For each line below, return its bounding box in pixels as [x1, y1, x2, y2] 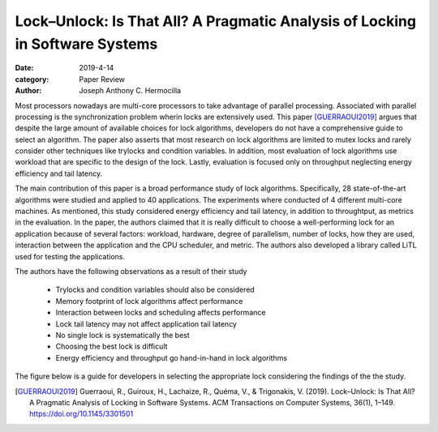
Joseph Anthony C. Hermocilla [79, 86, 182, 96]
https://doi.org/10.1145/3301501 [29, 409, 134, 419]
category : [15, 74, 49, 84]
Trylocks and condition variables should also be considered [55, 284, 255, 295]
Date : [15, 63, 34, 73]
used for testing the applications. [15, 251, 126, 261]
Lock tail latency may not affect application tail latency [55, 319, 237, 328]
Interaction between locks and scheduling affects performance [55, 308, 266, 318]
